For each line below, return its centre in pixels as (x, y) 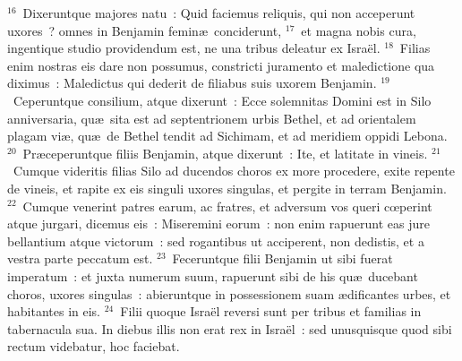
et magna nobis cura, (359, 30)
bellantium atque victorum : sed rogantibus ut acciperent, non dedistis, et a (216, 241)
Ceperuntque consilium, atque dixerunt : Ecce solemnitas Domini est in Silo (222, 100)
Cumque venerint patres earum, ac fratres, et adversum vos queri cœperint (227, 206)
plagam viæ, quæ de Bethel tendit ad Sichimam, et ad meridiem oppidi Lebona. (227, 136)
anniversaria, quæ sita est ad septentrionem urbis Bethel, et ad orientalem (212, 118)
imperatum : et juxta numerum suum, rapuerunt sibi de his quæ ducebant (213, 275)
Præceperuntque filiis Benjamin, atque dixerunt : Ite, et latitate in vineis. (225, 153)
